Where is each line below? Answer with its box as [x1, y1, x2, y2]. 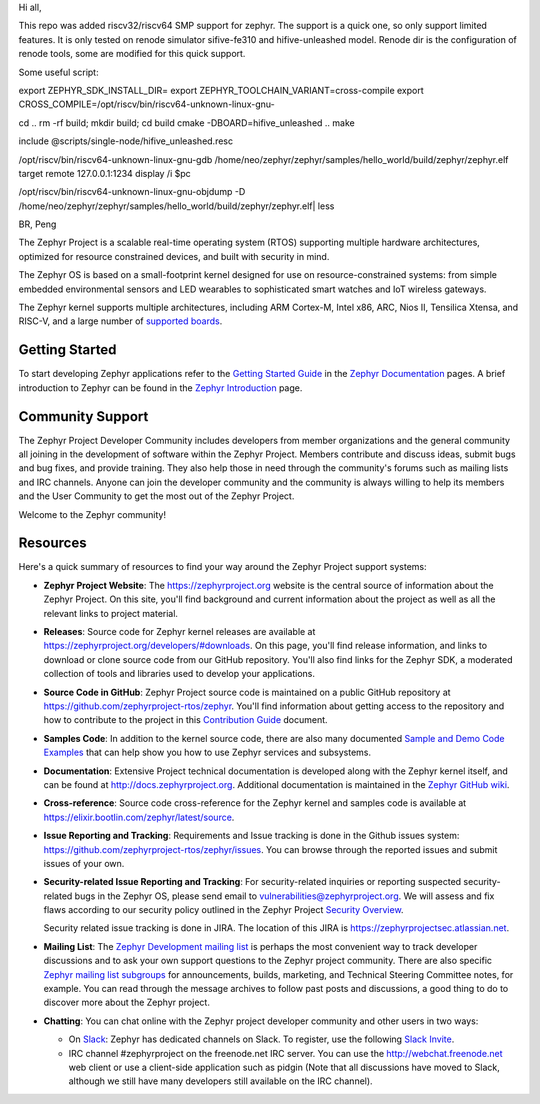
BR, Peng [18, 218, 57, 230]
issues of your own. [43, 857, 125, 869]
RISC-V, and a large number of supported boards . [18, 315, 223, 327]
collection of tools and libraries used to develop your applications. [43, 668, 315, 680]
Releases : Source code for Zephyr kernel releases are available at [43, 626, 316, 638]
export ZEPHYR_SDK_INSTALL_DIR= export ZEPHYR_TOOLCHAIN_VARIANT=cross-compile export [18, 84, 424, 96]
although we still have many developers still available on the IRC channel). [68, 1075, 374, 1087]
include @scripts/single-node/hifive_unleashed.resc [18, 135, 234, 147]
